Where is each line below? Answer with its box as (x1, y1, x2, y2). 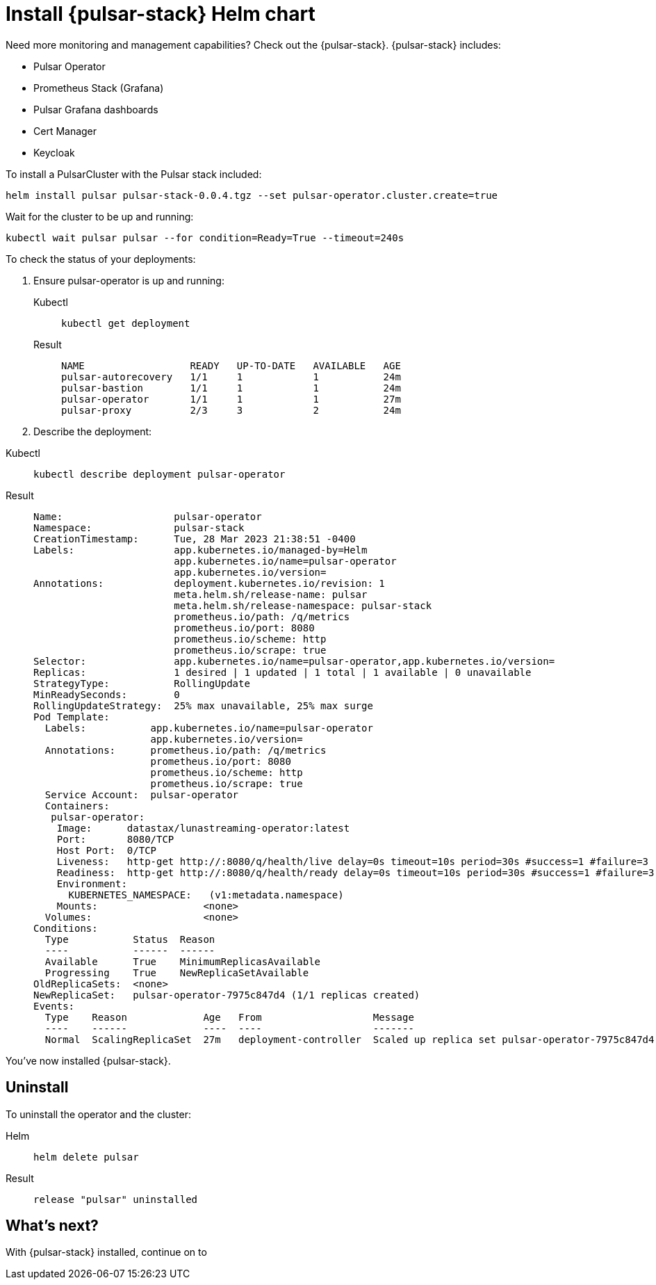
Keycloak (33, 146, 75, 159)
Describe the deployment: (33, 425, 152, 437)
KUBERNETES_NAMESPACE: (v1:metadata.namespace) (68, 889, 344, 900)
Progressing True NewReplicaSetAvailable (44, 967, 309, 978)
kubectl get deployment (61, 317, 190, 329)
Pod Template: (33, 711, 110, 722)
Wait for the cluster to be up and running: (6, 210, 194, 223)
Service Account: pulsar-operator (44, 789, 239, 800)
